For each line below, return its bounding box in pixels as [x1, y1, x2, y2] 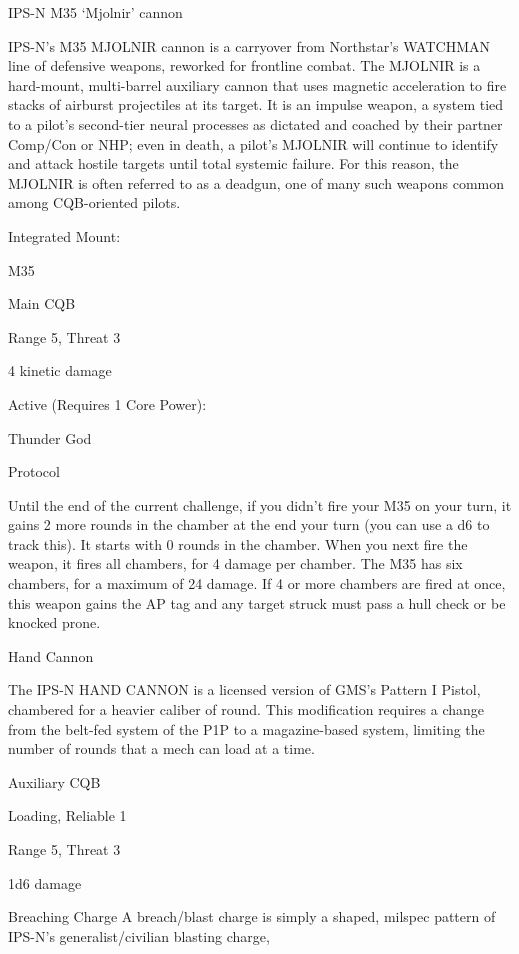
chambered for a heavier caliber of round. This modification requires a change [8, 699, 485, 720]
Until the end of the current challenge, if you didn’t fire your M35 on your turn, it [8, 494, 512, 515]
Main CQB [8, 293, 76, 314]
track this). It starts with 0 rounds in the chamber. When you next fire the [8, 533, 468, 554]
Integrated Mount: [8, 225, 121, 246]
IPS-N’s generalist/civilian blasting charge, [8, 925, 270, 946]
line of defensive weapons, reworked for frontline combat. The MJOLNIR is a [8, 55, 481, 76]
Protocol [8, 461, 60, 482]
